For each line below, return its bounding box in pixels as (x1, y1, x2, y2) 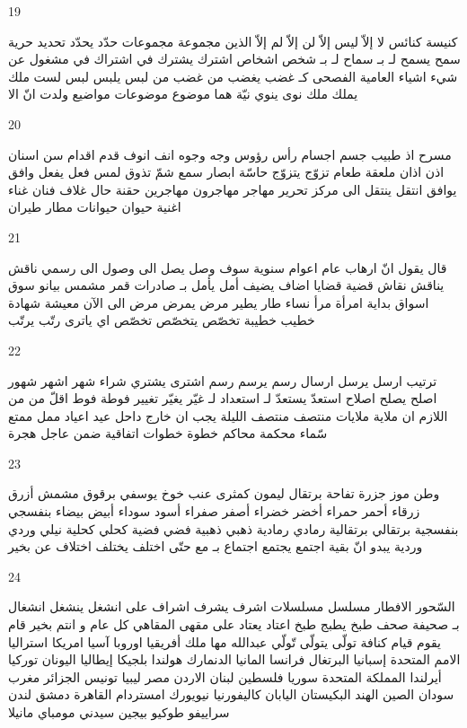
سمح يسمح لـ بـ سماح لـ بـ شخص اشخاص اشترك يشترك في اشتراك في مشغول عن (8, 49, 461, 68)
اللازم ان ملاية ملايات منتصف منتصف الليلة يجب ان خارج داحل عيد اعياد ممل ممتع (8, 406, 448, 425)
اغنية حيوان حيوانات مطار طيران (8, 197, 181, 216)
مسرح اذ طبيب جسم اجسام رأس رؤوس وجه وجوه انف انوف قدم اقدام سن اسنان (8, 145, 452, 163)
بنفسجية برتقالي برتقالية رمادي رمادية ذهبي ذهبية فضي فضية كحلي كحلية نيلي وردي (8, 519, 459, 538)
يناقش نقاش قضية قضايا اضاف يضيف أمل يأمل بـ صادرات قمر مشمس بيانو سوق (8, 276, 445, 294)
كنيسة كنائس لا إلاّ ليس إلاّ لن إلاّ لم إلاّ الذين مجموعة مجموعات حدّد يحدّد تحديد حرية (8, 31, 458, 50)
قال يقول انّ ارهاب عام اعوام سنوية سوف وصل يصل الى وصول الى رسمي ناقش (8, 258, 447, 276)
